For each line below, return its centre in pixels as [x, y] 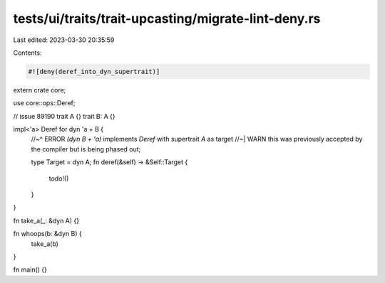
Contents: [27, 53]
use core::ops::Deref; [44, 103]
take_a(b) [45, 244]
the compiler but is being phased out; [86, 149]
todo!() [59, 178]
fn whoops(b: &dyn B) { [47, 234]
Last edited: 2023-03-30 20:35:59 [64, 40]
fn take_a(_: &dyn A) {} [46, 220]
